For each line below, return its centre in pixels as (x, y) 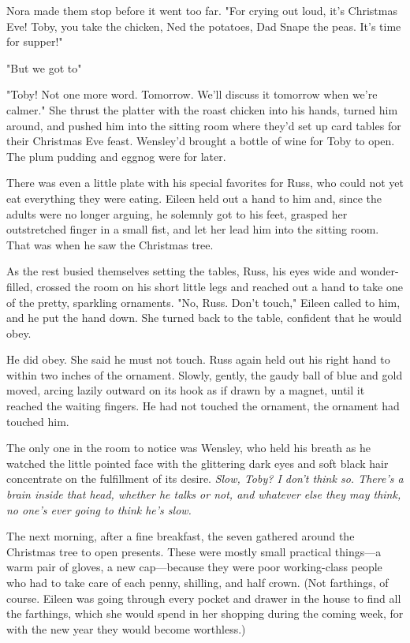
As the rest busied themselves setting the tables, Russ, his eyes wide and (182, 271)
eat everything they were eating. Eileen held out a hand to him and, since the (194, 198)
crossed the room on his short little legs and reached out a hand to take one (220, 286)
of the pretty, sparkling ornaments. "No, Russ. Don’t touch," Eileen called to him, (203, 302)
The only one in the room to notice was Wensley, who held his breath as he (188, 448)
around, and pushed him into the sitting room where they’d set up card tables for (204, 125)
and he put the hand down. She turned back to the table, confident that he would (204, 318)
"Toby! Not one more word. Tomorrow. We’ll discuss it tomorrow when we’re (192, 94)
